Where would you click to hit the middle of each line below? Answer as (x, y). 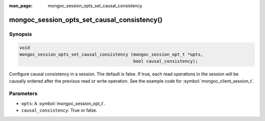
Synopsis (20, 34)
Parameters (23, 93)
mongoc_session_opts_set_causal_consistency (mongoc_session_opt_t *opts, (111, 54)
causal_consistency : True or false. (59, 110)
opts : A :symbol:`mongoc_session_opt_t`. (63, 103)
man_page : (21, 6)
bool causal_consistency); (166, 61)
